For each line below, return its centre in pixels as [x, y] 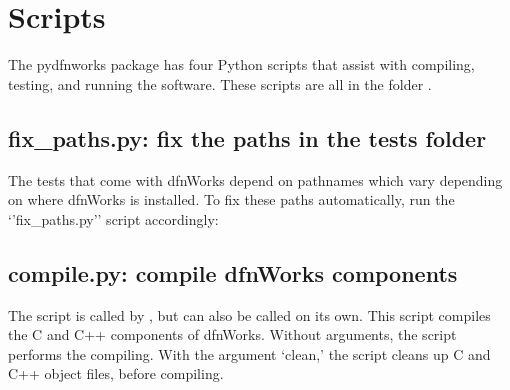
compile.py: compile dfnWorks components [233, 272]
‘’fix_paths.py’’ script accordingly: [113, 218]
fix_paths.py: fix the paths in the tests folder [247, 137]
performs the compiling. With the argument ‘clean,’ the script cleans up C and [249, 353]
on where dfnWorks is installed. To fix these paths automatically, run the [231, 199]
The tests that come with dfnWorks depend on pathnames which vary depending [255, 179]
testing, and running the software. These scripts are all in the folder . [220, 83]
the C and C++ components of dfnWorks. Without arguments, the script [232, 334]
